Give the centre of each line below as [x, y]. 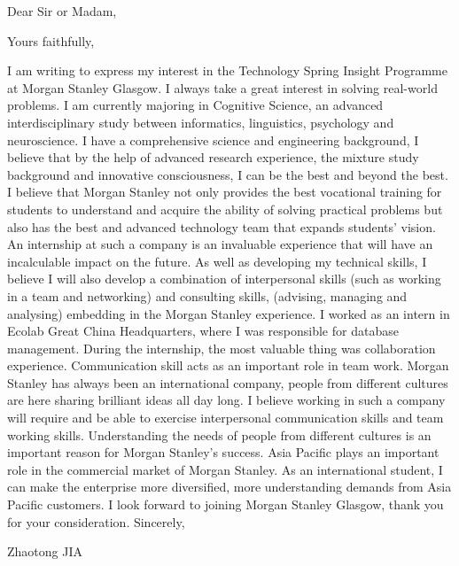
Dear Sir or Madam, [62, 11]
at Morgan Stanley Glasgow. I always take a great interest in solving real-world [222, 87]
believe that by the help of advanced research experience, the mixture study [213, 157]
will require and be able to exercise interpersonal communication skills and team [226, 418]
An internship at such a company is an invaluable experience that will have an [220, 244]
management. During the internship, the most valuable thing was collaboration [222, 348]
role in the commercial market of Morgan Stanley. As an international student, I [225, 469]
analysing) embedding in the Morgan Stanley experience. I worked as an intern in [229, 313]
